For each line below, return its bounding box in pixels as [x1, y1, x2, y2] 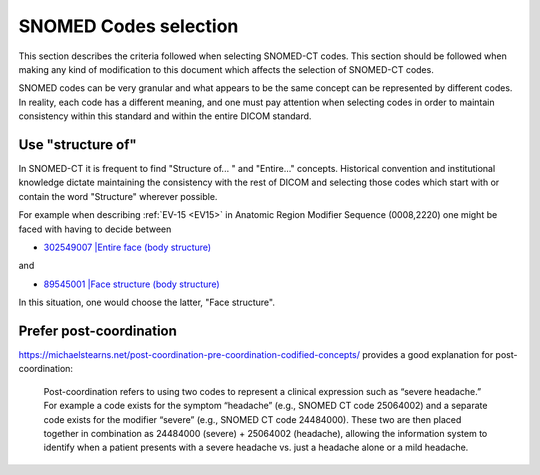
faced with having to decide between [18, 223, 172, 235]
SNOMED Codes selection [18, 15, 239, 37]
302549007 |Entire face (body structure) [43, 241, 212, 253]
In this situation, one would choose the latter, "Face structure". [18, 296, 275, 309]
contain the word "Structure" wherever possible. [18, 190, 218, 202]
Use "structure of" [18, 136, 137, 153]
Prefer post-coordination [18, 322, 177, 339]
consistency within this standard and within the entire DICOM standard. [18, 110, 312, 122]
